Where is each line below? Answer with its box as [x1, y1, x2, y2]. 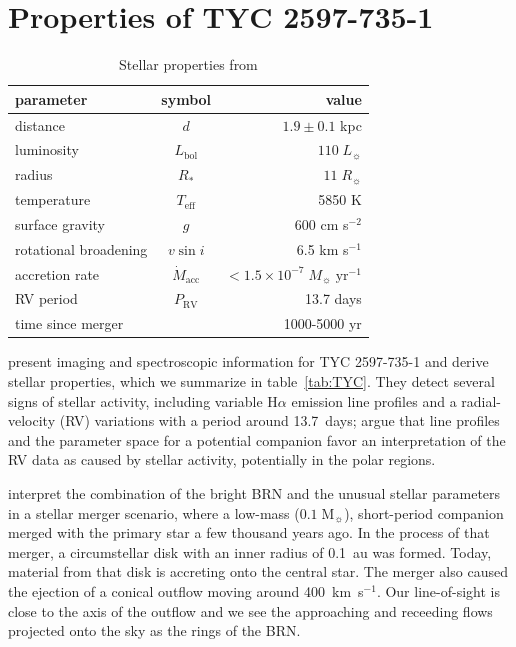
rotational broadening [15, 238, 148, 259]
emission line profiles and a [291, 390, 457, 411]
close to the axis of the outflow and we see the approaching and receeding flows [8, 600, 493, 621]
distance [15, 114, 65, 135]
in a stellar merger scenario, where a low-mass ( [8, 502, 300, 523]
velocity [8, 410, 56, 431]
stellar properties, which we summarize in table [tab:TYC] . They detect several [8, 371, 495, 391]
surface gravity [15, 213, 105, 234]
